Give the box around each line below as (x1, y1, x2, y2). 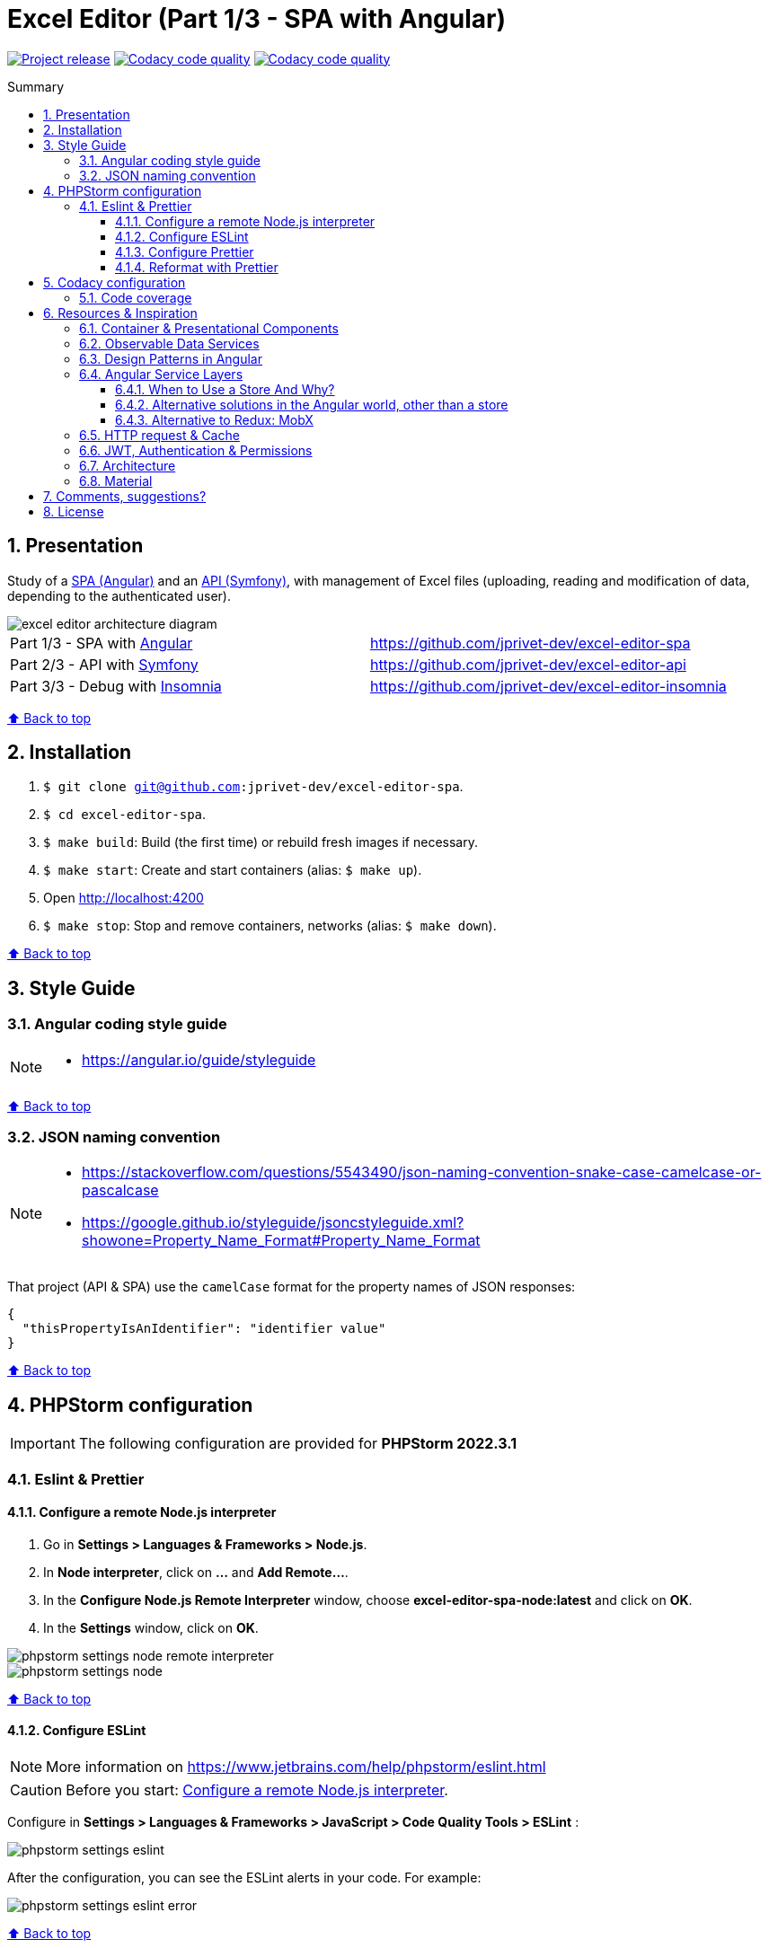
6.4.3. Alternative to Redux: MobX (115, 411, 314, 428)
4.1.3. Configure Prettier (115, 243, 254, 260)
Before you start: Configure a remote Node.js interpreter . (66, 1781, 448, 1800)
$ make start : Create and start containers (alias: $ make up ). (43, 862, 422, 878)
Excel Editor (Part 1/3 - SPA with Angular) (7, 4, 507, 34)
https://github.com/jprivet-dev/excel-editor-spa (369, 633, 691, 652)
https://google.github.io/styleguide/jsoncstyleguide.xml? (82, 1213, 464, 1232)
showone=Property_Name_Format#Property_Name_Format (82, 1231, 481, 1250)
